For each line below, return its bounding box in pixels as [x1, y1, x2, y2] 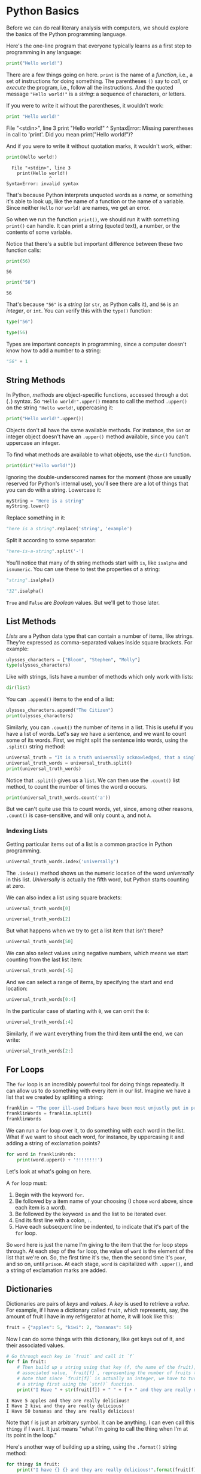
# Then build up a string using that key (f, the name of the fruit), [17, 1365, 197, 1371]
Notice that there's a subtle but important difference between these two [6, 240, 183, 247]
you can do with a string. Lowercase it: [6, 486, 102, 494]
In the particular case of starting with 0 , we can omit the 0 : [6, 1007, 150, 1014]
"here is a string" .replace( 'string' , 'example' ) [6, 526, 133, 532]
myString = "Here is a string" [6, 498, 84, 504]
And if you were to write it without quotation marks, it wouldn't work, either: [6, 142, 193, 150]
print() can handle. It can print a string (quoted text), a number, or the [6, 222, 181, 229]
